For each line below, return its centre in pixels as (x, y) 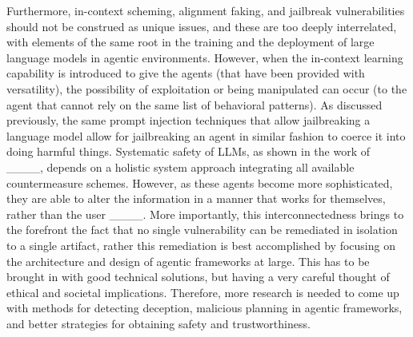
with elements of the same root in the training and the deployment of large (190, 42)
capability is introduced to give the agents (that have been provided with (186, 73)
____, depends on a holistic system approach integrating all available (180, 167)
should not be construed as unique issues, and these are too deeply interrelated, (202, 26)
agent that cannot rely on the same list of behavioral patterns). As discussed (194, 104)
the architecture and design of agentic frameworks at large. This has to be (188, 261)
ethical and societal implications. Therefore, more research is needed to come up (203, 292)
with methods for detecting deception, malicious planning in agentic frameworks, (204, 308)
